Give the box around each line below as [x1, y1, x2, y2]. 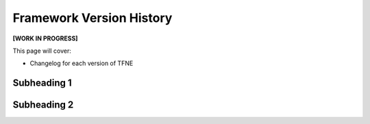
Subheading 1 [12, 77, 72, 89]
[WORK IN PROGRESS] [12, 34, 78, 42]
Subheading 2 [12, 99, 74, 111]
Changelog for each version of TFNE [29, 59, 134, 68]
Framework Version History [12, 10, 173, 25]
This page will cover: [12, 47, 72, 55]
